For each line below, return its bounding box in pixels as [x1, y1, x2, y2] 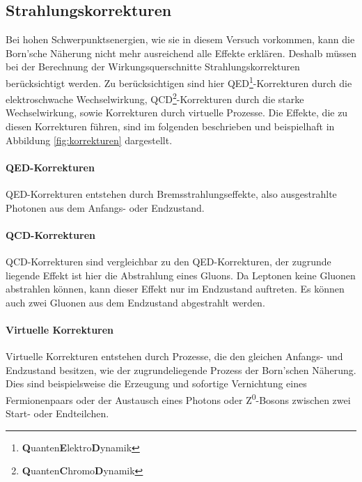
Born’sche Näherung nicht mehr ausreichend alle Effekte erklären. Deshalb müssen [6, 45, 357, 60]
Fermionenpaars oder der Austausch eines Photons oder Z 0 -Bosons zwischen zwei [6, 391, 351, 407]
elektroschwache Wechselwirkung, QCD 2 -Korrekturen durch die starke [6, 90, 304, 106]
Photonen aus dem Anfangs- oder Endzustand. [6, 200, 205, 215]
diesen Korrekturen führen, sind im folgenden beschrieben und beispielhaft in [6, 119, 335, 134]
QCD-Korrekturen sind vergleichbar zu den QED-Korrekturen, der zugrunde [6, 254, 331, 269]
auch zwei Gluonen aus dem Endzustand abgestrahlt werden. [6, 295, 265, 309]
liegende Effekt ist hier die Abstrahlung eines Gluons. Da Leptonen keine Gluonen [6, 267, 356, 282]
